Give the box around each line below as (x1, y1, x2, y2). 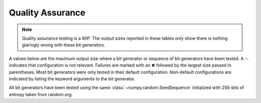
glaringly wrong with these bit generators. (22, 42, 105, 48)
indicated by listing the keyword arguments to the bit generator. (9, 75, 135, 82)
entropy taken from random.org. (9, 91, 73, 97)
